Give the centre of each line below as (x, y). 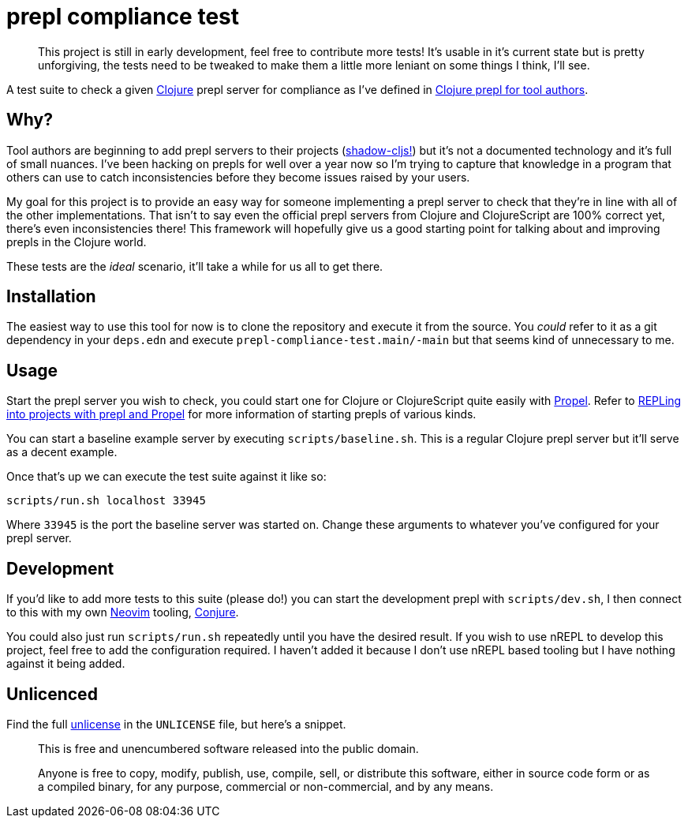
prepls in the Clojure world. (77, 242)
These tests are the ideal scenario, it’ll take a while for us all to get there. (195, 266)
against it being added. (66, 664)
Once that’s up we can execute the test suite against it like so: (166, 477)
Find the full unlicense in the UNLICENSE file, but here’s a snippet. (176, 724)
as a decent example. (62, 452)
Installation (51, 297)
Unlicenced (52, 694)
